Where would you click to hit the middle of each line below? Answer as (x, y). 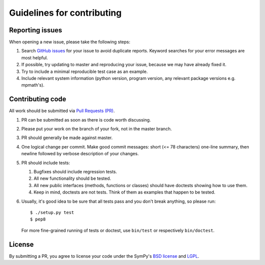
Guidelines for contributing (66, 13)
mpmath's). (33, 85)
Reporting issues (36, 30)
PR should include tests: (46, 163)
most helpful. (35, 58)
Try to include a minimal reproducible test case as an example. (85, 72)
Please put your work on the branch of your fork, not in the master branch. (96, 129)
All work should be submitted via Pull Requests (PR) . (62, 111)
